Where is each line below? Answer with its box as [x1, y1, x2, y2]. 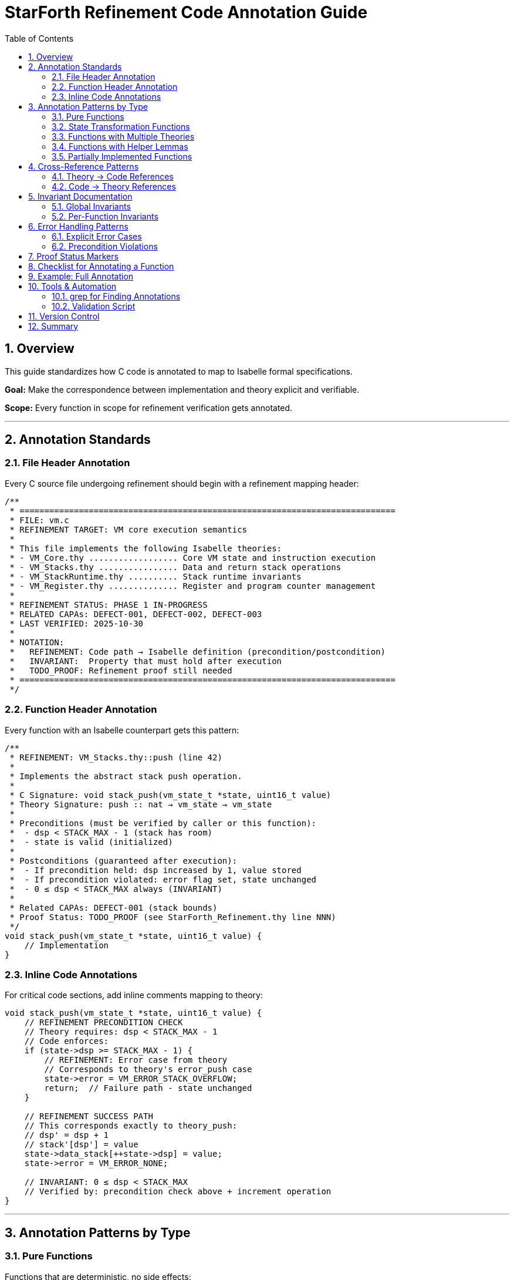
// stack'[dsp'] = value [24, 1140, 138, 1150]
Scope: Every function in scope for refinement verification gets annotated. [5, 402, 293, 413]
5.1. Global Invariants [52, 201, 131, 211]
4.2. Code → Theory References [52, 181, 176, 191]
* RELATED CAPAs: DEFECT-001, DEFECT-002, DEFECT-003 [9, 609, 262, 619]
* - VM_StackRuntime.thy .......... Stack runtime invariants [9, 571, 302, 581]
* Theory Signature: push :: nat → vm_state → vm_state [9, 799, 272, 809]
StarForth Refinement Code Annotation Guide [5, 2, 368, 22]
